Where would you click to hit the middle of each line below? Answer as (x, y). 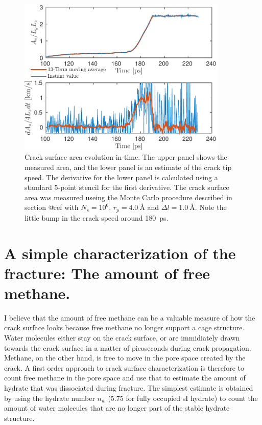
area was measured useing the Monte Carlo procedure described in (128, 197)
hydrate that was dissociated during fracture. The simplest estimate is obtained (129, 388)
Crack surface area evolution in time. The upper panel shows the (126, 157)
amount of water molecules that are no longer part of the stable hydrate (117, 408)
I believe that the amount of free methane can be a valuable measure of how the (130, 317)
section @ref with (52, 207)
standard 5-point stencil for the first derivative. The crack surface (127, 187)
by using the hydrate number (50, 398)
